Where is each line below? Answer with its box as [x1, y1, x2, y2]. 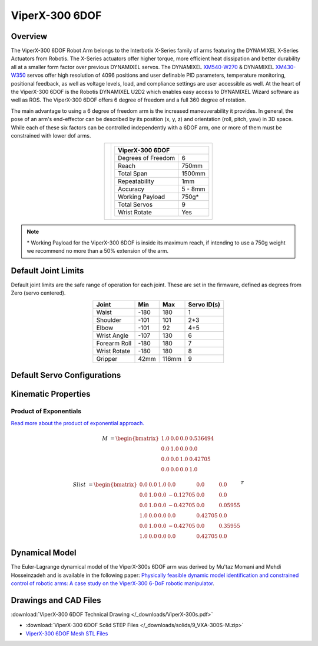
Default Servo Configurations [11, 370, 121, 380]
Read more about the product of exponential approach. [11, 419, 144, 426]
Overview [11, 31, 48, 41]
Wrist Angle [96, 331, 129, 340]
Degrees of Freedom [118, 154, 175, 162]
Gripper [96, 354, 118, 363]
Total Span [118, 169, 148, 178]
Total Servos [118, 201, 153, 209]
